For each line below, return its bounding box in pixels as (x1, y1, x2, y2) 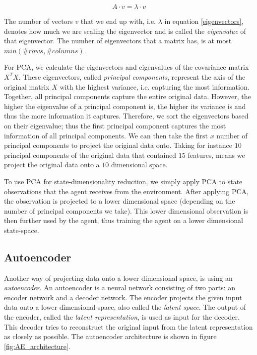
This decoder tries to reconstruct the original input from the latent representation (4, 321, 253, 332)
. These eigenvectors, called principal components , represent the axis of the (18, 71, 246, 82)
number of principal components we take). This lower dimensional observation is (4, 205, 249, 216)
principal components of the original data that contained (4, 149, 177, 160)
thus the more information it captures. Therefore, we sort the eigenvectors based (4, 111, 249, 121)
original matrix (4, 81, 50, 92)
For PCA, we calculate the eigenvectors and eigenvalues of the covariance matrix (4, 62, 249, 72)
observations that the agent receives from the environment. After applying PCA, (4, 186, 249, 196)
